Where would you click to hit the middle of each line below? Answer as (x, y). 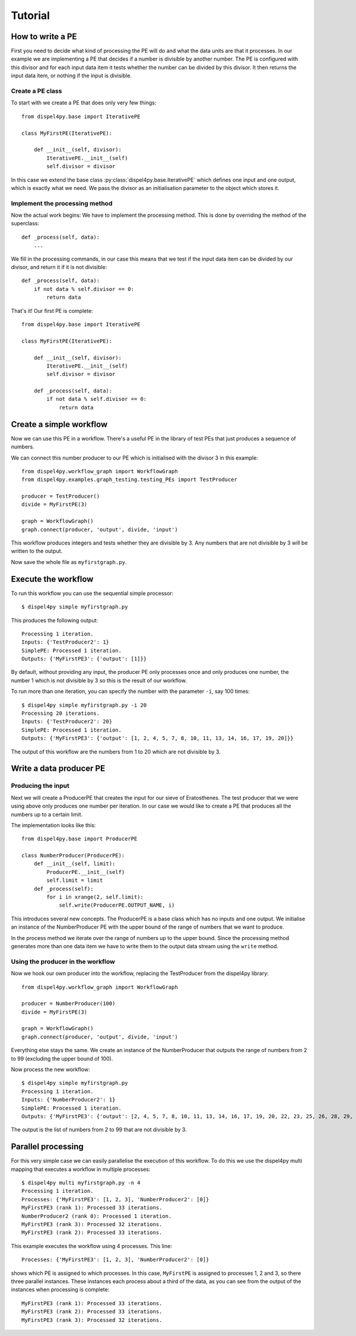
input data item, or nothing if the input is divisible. (71, 76)
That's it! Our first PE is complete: (52, 311)
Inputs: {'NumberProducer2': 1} (69, 1100)
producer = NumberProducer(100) (69, 1004)
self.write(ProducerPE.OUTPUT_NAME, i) (117, 905)
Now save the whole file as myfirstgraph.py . (69, 562)
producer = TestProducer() (61, 496)
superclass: (25, 223)
